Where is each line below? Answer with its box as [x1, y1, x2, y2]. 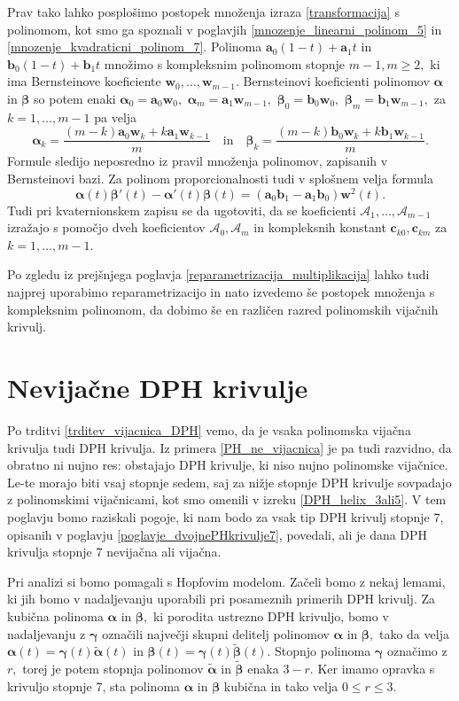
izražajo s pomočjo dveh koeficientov [7, 218, 206, 237]
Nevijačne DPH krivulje [7, 370, 308, 406]
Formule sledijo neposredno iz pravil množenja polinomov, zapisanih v [7, 152, 388, 170]
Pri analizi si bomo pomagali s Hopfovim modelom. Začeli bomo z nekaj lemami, [7, 572, 446, 590]
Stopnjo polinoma [275, 642, 371, 660]
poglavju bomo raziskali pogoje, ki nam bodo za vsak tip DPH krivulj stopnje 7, [7, 507, 444, 526]
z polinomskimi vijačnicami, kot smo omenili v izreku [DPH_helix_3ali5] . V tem [7, 490, 447, 509]
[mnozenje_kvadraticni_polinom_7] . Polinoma [7, 37, 262, 56]
